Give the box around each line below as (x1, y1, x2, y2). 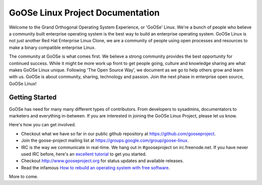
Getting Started (9, 93, 57, 101)
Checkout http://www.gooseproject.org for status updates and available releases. (21, 158, 184, 164)
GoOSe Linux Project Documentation (9, 7, 160, 18)
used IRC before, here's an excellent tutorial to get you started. (21, 151, 147, 157)
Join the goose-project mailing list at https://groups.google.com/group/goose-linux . (21, 137, 189, 143)
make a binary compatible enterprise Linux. (9, 44, 96, 50)
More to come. (9, 174, 38, 180)
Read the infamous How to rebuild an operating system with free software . (21, 165, 170, 170)
